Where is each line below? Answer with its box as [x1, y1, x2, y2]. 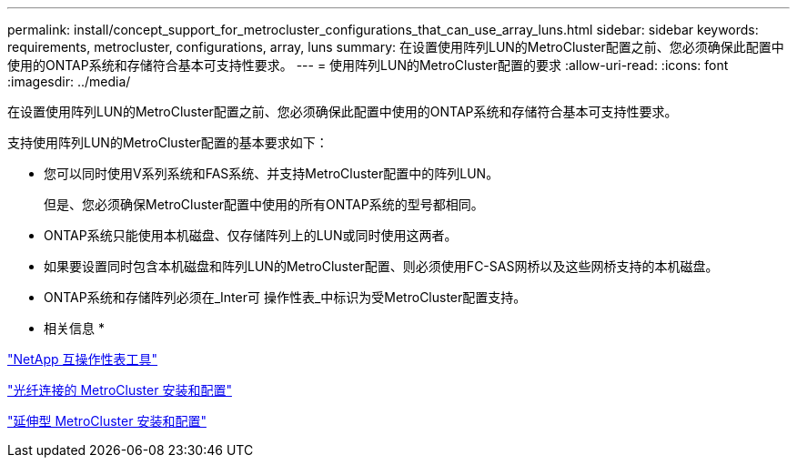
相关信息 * [44, 320, 105, 336]
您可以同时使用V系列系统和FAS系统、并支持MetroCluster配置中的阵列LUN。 [44, 166, 499, 181]
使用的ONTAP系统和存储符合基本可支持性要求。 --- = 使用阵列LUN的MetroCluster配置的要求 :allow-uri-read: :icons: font [7, 57, 729, 73]
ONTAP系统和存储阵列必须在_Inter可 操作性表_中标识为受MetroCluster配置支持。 [44, 289, 527, 305]
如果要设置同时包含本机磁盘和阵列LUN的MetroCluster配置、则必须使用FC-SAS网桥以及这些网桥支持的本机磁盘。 [44, 258, 719, 274]
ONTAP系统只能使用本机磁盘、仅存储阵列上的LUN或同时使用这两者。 [44, 227, 458, 243]
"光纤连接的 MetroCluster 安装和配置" [7, 382, 232, 398]
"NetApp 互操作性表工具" [7, 351, 158, 367]
